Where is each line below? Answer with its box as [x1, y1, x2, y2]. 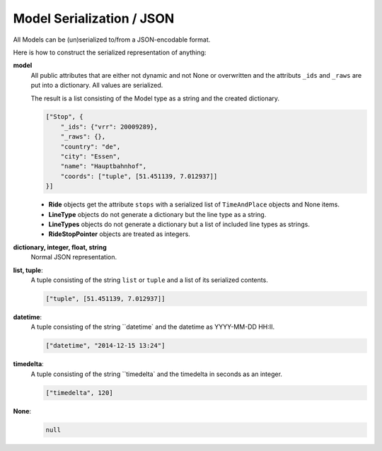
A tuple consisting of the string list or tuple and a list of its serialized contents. [30, 276, 268, 284]
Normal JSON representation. [30, 253, 117, 262]
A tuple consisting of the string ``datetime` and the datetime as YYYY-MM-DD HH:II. [30, 322, 275, 332]
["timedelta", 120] [45, 389, 113, 397]
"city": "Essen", [60, 153, 121, 160]
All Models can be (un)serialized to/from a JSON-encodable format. [13, 35, 211, 44]
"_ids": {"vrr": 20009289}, [60, 122, 158, 131]
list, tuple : [13, 266, 43, 274]
